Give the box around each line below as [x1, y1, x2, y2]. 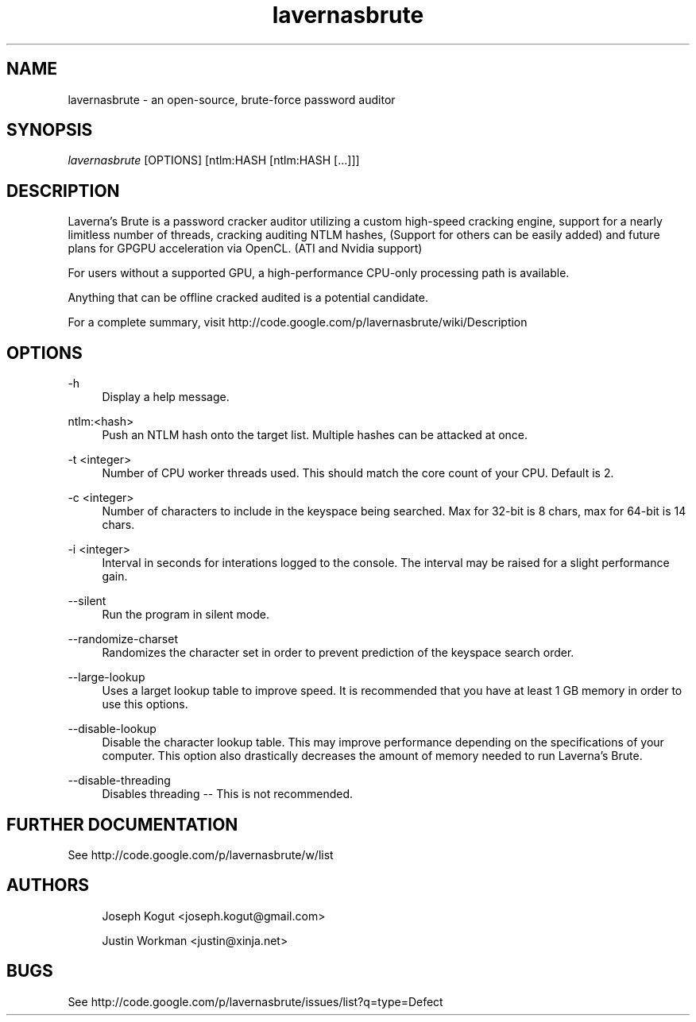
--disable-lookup [68, 722, 157, 736]
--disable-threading [68, 773, 171, 788]
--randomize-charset [68, 632, 178, 646]
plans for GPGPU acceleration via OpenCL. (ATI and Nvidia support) [68, 241, 423, 256]
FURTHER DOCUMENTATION [6, 814, 238, 835]
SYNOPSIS [6, 120, 93, 141]
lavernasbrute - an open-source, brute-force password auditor [68, 92, 396, 106]
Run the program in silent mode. [102, 607, 269, 622]
